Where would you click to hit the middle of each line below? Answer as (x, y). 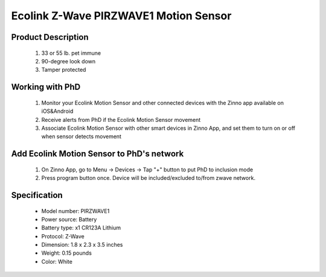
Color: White (57, 261)
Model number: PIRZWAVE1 (75, 211)
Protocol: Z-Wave (63, 236)
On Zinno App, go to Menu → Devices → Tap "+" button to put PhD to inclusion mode (147, 170)
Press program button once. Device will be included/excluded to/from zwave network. (149, 178)
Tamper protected (64, 70)
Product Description (50, 37)
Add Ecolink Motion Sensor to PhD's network (97, 154)
